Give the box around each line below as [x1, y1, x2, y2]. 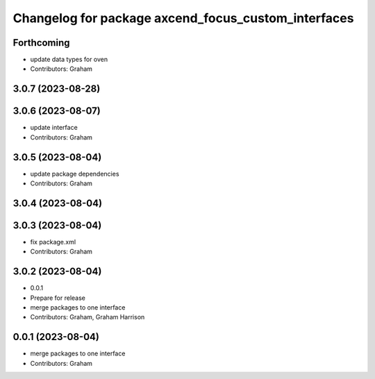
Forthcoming [12, 37, 70, 49]
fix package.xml [30, 237, 76, 246]
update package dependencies [30, 169, 119, 178]
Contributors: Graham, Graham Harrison [30, 313, 145, 321]
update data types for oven [30, 56, 108, 64]
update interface [30, 124, 78, 132]
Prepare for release [30, 294, 86, 302]
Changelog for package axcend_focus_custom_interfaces [12, 10, 354, 26]
